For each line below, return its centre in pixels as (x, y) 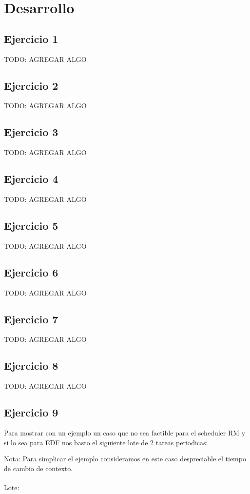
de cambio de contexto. (38, 468)
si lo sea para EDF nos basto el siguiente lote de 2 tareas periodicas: (106, 442)
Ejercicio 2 (31, 85)
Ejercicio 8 (31, 366)
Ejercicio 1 (31, 38)
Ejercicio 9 (31, 412)
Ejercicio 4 (31, 179)
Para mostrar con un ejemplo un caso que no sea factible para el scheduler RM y (125, 432)
